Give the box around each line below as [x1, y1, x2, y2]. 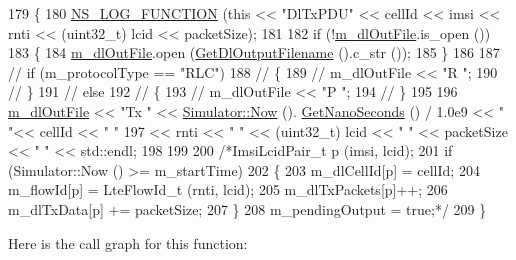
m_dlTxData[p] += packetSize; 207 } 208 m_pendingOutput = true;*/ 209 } [8, 198, 487, 219]
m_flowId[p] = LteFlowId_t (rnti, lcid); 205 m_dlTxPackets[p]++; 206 [8, 179, 448, 200]
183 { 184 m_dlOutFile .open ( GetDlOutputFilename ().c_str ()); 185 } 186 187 [8, 42, 500, 63]
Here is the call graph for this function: [8, 232, 248, 253]
